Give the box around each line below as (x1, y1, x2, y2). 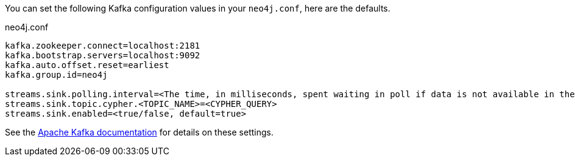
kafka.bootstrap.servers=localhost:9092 (5, 50, 200, 60)
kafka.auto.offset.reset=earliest (5, 60, 169, 70)
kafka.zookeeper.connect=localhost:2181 (5, 41, 200, 50)
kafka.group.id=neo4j (5, 70, 108, 80)
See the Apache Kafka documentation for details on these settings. (5, 127, 273, 137)
